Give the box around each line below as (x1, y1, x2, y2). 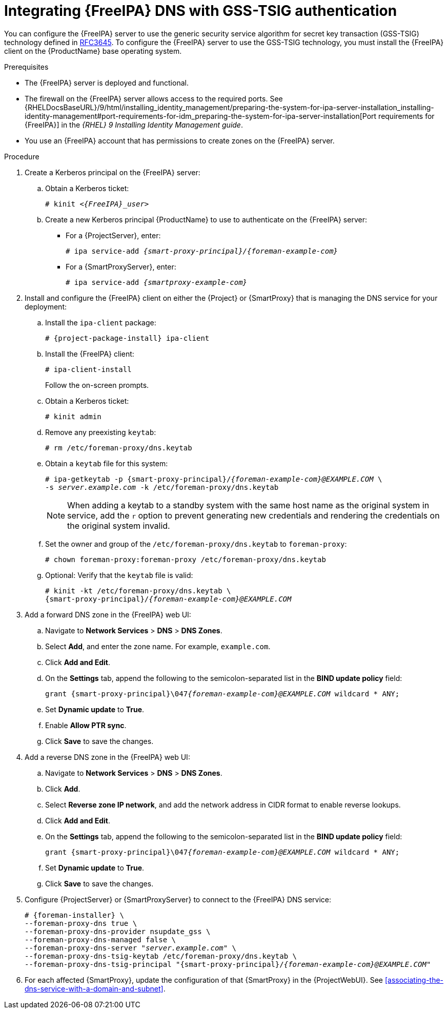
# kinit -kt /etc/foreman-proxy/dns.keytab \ (45, 586, 231, 595)
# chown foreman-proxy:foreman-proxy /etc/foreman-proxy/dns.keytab (45, 555, 326, 564)
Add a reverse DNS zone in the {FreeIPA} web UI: (25, 752, 190, 761)
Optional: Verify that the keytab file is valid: (45, 570, 193, 580)
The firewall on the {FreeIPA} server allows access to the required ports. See (25, 94, 283, 103)
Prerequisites (4, 62, 49, 71)
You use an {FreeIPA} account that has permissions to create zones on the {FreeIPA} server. (25, 136, 335, 145)
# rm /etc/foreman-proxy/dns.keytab (45, 443, 192, 452)
